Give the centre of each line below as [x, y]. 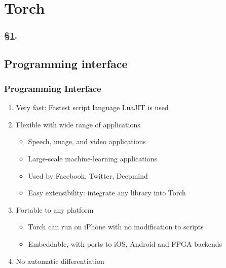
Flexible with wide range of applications [78, 124]
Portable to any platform [55, 209]
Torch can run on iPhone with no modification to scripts [116, 227]
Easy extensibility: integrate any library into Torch [107, 193]
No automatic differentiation [60, 261]
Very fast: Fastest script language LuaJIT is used [92, 107]
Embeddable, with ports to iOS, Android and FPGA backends [125, 243]
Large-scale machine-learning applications [92, 158]
